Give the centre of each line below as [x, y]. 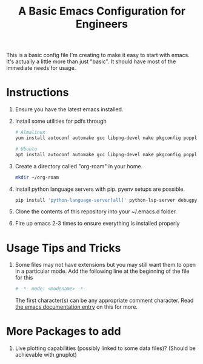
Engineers [102, 24]
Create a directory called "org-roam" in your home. [79, 166]
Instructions [38, 93]
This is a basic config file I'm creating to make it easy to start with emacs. [98, 55]
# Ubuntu [26, 149]
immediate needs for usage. [41, 68]
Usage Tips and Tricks [64, 248]
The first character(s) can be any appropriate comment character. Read [104, 300]
